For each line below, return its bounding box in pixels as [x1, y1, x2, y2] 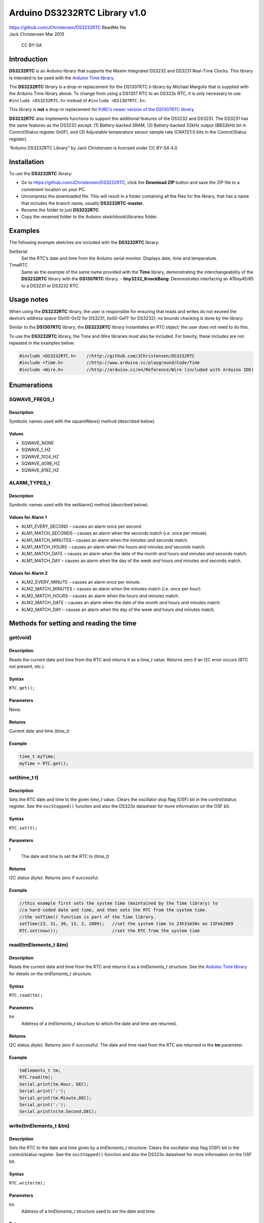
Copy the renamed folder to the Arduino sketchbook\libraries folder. [21, 214, 158, 220]
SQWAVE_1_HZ [21, 447, 51, 453]
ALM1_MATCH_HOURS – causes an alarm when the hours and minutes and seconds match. [21, 544, 206, 550]
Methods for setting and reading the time [9, 619, 137, 628]
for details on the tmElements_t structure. [9, 971, 92, 976]
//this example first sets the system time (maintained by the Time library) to [19, 901, 218, 906]
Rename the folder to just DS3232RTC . [21, 207, 100, 213]
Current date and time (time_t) [9, 728, 70, 734]
